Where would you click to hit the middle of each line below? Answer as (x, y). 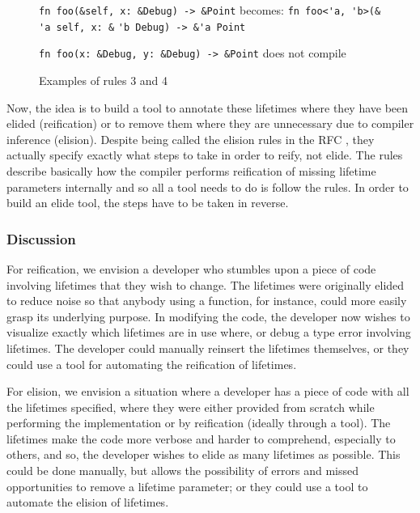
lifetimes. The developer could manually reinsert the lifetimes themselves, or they (208, 348)
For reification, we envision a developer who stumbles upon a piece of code (191, 268)
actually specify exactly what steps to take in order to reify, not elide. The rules (205, 155)
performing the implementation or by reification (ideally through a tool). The (199, 423)
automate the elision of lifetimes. (88, 502)
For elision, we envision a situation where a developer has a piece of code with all (208, 391)
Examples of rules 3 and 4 (104, 80)
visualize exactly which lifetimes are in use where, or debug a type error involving (209, 332)
